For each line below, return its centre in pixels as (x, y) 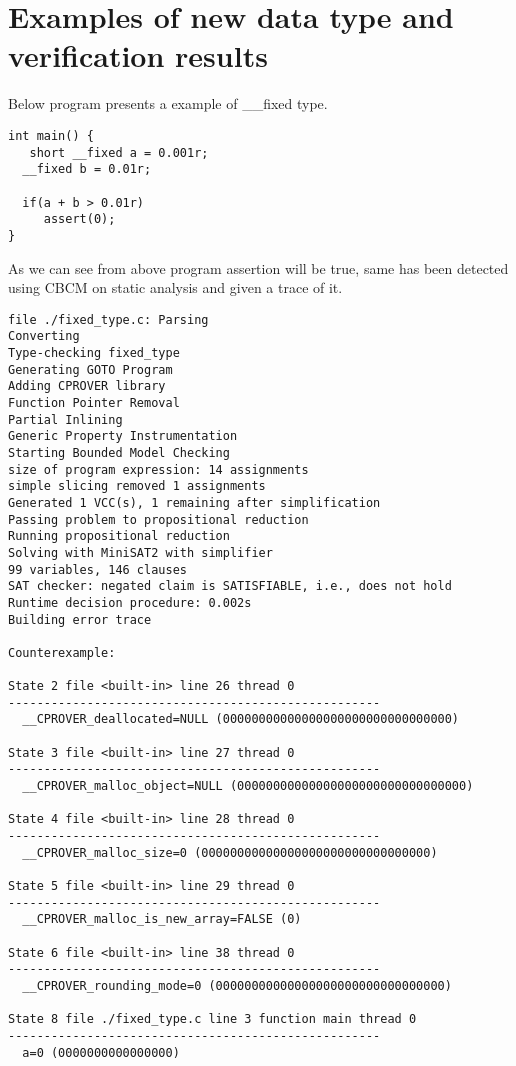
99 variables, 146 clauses (97, 569)
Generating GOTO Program (90, 369)
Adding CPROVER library (87, 386)
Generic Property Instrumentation (123, 436)
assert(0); (79, 219)
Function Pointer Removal (94, 402)
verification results (138, 55)
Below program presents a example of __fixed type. (168, 103)
